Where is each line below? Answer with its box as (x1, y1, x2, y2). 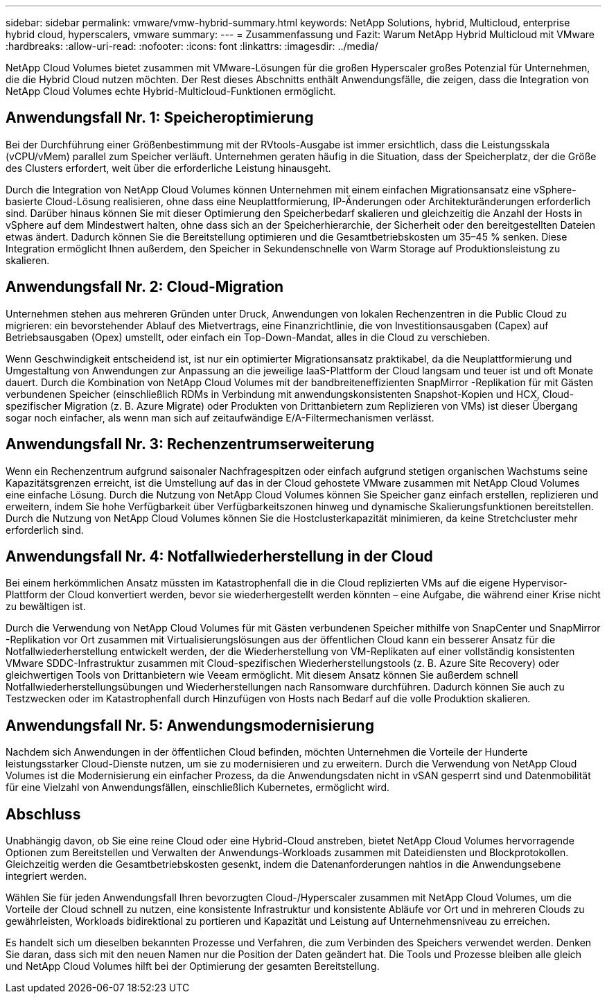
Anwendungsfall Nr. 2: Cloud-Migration (6, 278, 284, 296)
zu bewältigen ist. (6, 600, 86, 613)
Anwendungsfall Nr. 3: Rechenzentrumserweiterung (6, 435, 375, 453)
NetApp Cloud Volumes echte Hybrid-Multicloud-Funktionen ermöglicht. (6, 85, 336, 97)
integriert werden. (6, 870, 87, 883)
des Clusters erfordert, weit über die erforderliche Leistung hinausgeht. (6, 162, 331, 174)
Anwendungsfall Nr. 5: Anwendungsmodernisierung (6, 716, 374, 734)
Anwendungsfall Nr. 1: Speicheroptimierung (6, 109, 314, 127)
